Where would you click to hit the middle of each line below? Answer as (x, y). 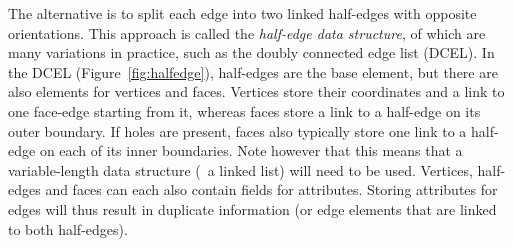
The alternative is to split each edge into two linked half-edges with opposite (242, 13)
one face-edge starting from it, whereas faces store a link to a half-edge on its (244, 110)
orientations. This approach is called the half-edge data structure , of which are (247, 32)
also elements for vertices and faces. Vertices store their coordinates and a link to (256, 91)
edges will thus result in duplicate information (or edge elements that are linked (252, 208)
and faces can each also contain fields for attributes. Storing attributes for (271, 189)
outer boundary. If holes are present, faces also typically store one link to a (237, 130)
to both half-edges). (68, 228)
